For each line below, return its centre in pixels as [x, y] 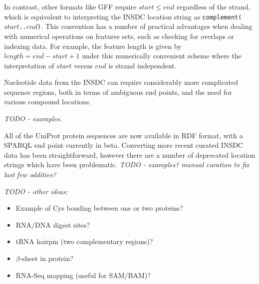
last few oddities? [30, 174]
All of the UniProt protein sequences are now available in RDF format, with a [124, 135]
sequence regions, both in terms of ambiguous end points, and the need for [118, 92]
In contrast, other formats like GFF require [70, 6]
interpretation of [29, 65]
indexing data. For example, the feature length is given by [93, 46]
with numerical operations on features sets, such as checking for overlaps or [119, 36]
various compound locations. [48, 102]
